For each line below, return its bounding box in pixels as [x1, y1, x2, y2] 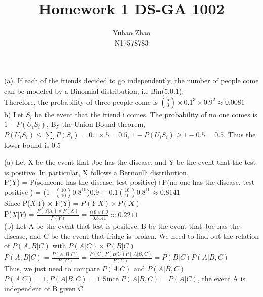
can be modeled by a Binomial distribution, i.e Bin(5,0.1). [4, 85, 184, 96]
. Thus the [224, 129, 256, 139]
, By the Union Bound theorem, [47, 119, 145, 130]
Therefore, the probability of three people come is [4, 96, 158, 107]
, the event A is [197, 273, 245, 284]
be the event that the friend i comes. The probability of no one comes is [34, 109, 257, 119]
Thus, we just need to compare [4, 263, 100, 274]
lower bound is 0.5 [4, 140, 61, 150]
